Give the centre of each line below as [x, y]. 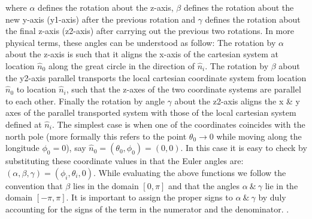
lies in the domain [106, 185]
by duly [272, 197]
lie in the [281, 185]
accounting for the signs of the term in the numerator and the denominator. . [147, 209]
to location [36, 89]
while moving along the [259, 136]
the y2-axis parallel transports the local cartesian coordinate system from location [156, 77]
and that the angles [204, 185]
